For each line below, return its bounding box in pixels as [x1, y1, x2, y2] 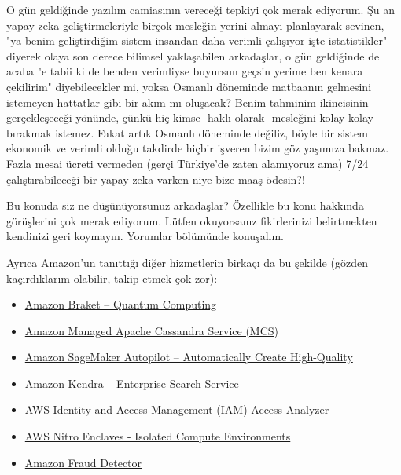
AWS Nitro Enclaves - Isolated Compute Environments [24, 428, 291, 444]
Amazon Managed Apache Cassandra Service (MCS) [24, 322, 279, 338]
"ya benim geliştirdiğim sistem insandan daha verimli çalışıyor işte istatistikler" [6, 32, 388, 49]
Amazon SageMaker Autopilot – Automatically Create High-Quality [24, 349, 353, 365]
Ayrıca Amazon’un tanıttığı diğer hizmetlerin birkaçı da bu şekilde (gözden [6, 254, 368, 270]
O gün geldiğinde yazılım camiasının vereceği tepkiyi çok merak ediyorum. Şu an [6, 2, 395, 17]
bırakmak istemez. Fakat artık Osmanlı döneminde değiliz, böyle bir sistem [6, 124, 368, 141]
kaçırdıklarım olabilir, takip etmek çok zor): [6, 269, 218, 286]
